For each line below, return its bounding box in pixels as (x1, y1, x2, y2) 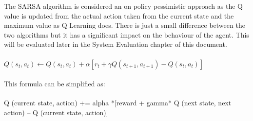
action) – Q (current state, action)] (4, 107, 108, 117)
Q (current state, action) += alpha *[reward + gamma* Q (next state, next (4, 98, 232, 108)
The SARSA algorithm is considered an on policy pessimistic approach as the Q (4, 1, 243, 11)
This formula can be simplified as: (4, 79, 105, 89)
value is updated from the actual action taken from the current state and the (4, 10, 234, 20)
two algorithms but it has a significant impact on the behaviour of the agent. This (4, 29, 249, 40)
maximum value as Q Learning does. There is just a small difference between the (4, 20, 245, 30)
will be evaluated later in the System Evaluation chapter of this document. (4, 39, 227, 49)
